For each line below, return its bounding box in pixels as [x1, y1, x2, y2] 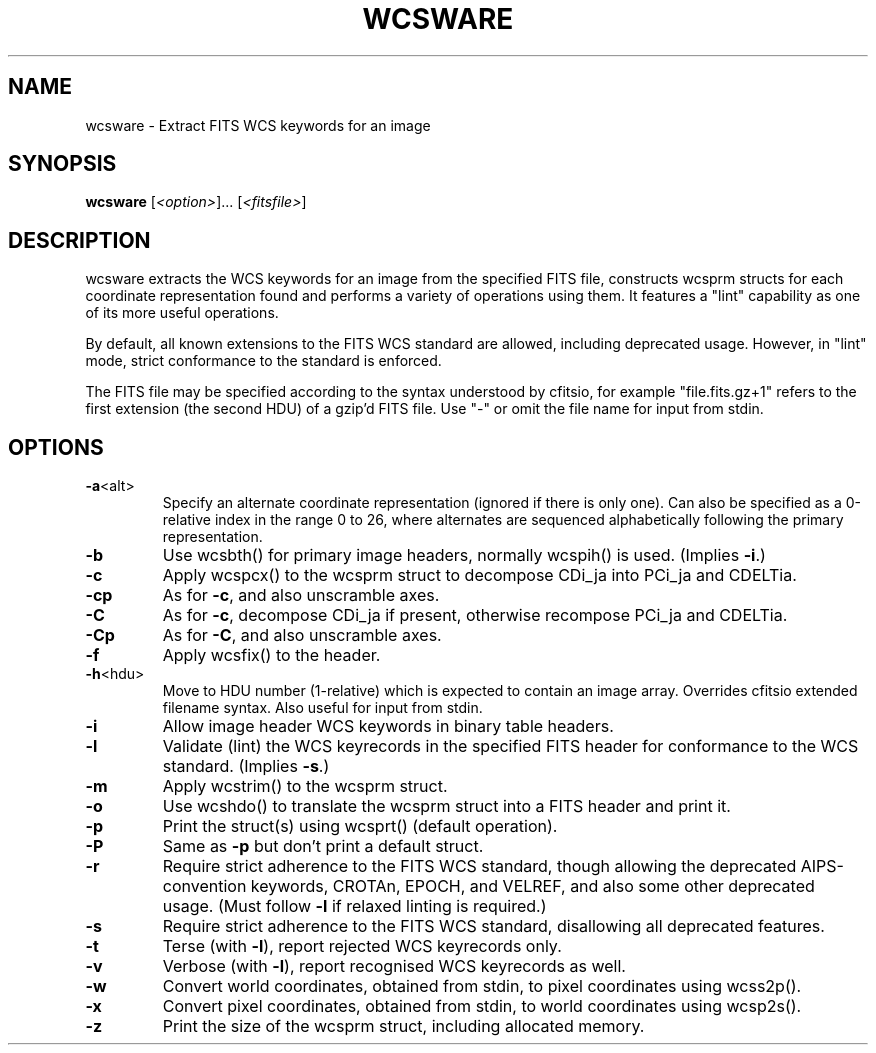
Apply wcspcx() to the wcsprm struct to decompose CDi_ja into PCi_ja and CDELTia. [162, 565, 797, 586]
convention [162, 876, 247, 897]
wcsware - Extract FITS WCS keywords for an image [85, 116, 431, 134]
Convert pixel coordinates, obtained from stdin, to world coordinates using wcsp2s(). [162, 996, 802, 1017]
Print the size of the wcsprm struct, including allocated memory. [162, 1016, 645, 1037]
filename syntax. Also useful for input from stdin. [162, 699, 483, 717]
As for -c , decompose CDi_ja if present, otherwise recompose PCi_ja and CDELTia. [162, 605, 788, 626]
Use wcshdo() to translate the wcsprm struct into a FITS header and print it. [162, 796, 731, 817]
